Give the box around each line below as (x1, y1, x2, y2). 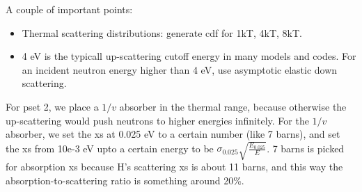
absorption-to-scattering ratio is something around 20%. (6, 173, 244, 187)
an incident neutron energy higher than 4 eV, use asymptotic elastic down (22, 62, 338, 77)
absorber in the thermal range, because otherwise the (119, 99, 347, 113)
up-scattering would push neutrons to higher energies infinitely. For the (6, 113, 309, 127)
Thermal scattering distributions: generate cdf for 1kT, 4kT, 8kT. (22, 25, 302, 40)
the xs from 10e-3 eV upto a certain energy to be (6, 141, 214, 155)
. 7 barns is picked (267, 141, 345, 155)
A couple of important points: (6, 2, 133, 16)
